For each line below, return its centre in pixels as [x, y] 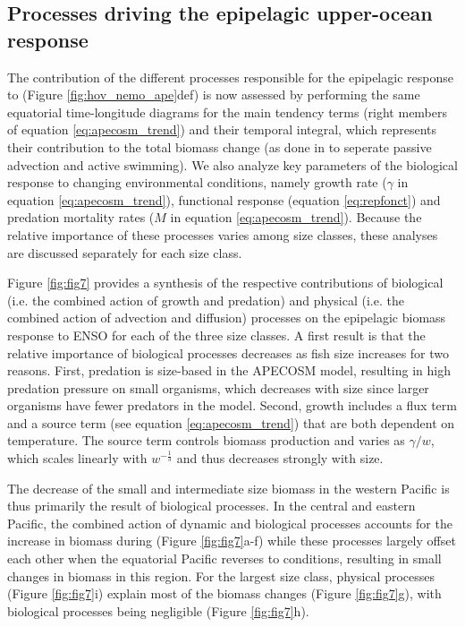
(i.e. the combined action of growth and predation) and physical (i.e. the [206, 300]
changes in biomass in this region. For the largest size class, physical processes [221, 575]
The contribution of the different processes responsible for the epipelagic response [230, 77]
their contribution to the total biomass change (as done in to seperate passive [220, 146]
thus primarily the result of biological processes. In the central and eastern [211, 506]
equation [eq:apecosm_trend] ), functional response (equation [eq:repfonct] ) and [224, 199]
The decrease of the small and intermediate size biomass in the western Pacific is [228, 488]
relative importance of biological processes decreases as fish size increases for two [228, 352]
